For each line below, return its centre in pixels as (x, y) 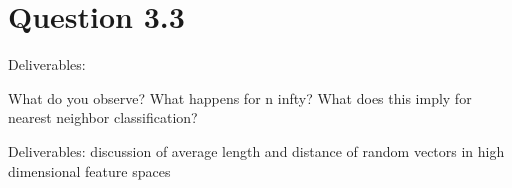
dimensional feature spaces (89, 170)
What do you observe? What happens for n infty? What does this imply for (240, 97)
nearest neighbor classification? (103, 117)
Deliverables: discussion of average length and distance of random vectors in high (256, 150)
